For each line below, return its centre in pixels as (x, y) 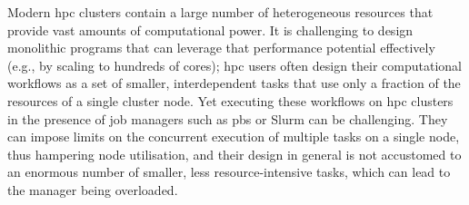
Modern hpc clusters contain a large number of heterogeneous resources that (220, 12)
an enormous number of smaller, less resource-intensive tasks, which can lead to (229, 172)
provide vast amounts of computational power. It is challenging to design (210, 29)
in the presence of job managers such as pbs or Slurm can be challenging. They (228, 118)
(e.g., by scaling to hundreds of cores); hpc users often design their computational (234, 65)
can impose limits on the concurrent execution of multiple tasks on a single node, (234, 137)
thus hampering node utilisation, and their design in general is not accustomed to (234, 154)
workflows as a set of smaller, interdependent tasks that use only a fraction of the (234, 83)
